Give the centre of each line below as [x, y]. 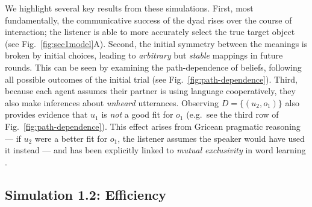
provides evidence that [46, 114]
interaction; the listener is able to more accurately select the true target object [150, 32]
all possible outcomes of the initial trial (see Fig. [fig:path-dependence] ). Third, [151, 79]
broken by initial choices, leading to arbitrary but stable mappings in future [144, 55]
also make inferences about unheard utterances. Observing [112, 102]
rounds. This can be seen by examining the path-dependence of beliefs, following [153, 67]
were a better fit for [71, 138]
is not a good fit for [137, 114]
